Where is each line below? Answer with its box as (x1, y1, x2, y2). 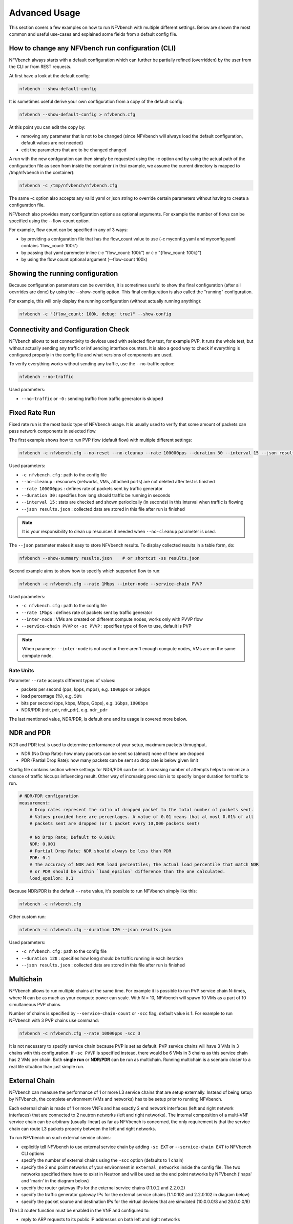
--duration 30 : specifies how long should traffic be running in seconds (21, 492, 170, 498)
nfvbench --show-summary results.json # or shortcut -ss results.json (19, 555, 200, 561)
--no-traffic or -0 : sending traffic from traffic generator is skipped (21, 396, 163, 401)
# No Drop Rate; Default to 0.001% (29, 834, 115, 840)
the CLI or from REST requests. (9, 64, 72, 70)
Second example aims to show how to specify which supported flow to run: (9, 568, 161, 574)
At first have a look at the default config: (9, 72, 90, 78)
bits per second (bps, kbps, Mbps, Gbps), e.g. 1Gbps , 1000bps (21, 700, 148, 706)
